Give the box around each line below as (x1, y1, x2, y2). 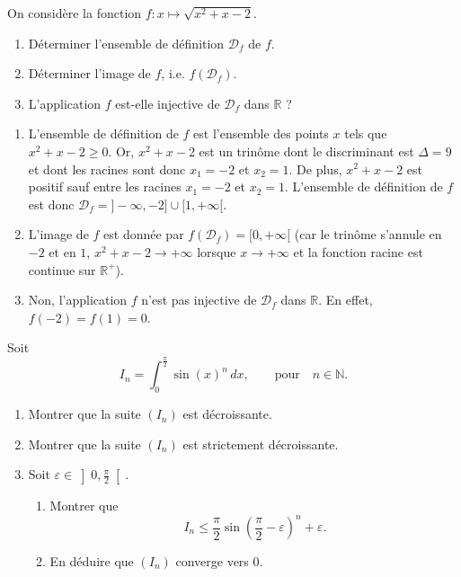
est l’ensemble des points (193, 124, 329, 143)
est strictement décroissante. (182, 434, 339, 453)
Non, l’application (28, 290, 128, 309)
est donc (28, 194, 75, 213)
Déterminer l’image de (28, 64, 151, 83)
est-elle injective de (115, 93, 220, 112)
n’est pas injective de (141, 290, 257, 309)
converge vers (175, 552, 249, 570)
